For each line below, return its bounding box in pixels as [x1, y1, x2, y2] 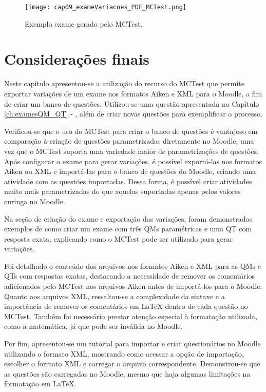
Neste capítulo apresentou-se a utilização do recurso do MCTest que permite [4, 78, 244, 89]
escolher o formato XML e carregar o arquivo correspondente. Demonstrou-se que [4, 358, 260, 369]
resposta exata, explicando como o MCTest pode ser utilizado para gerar [4, 233, 233, 244]
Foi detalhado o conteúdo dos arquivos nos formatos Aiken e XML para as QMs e [4, 260, 261, 271]
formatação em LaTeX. [4, 378, 77, 389]
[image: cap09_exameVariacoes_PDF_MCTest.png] [25, 4, 186, 11]
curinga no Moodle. [4, 195, 65, 206]
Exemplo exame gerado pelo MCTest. [25, 18, 143, 29]
